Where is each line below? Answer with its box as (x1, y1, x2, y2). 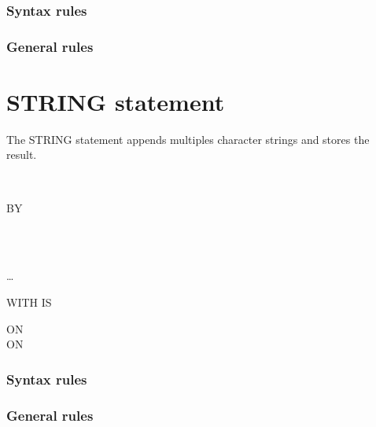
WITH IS (6, 293, 52, 310)
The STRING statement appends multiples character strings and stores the (6, 131, 370, 147)
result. (6, 146, 37, 163)
